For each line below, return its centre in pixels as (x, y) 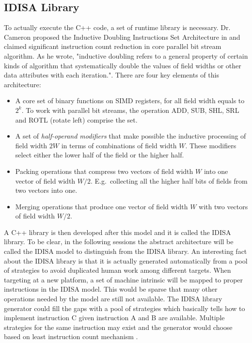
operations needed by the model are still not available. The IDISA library (113, 299)
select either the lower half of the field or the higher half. (100, 155)
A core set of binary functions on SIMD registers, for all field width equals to (130, 101)
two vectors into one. (46, 190)
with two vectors (223, 206)
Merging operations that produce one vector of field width (102, 206)
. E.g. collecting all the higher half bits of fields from (169, 180)
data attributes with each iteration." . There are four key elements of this (111, 75)
